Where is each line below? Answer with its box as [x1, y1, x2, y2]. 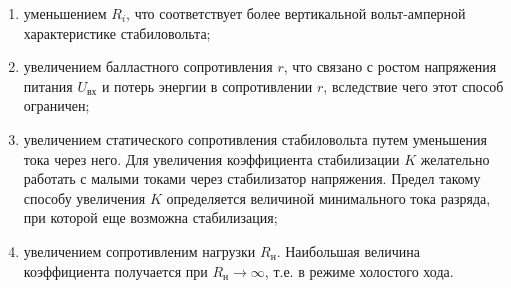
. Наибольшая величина [276, 240, 420, 261]
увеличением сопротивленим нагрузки [23, 240, 256, 261]
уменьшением [23, 3, 107, 23]
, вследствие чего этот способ [323, 75, 504, 96]
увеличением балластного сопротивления [23, 56, 273, 77]
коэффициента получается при [23, 260, 208, 281]
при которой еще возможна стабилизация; [23, 207, 278, 228]
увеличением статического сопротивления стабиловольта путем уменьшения [23, 128, 487, 149]
